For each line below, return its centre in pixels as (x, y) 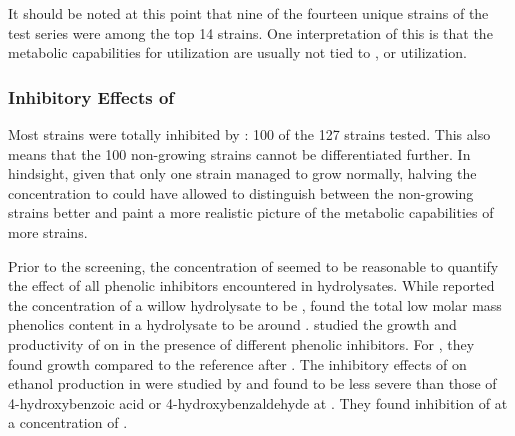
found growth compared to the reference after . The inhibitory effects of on (237, 363)
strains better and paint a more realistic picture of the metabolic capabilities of (251, 212)
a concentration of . (68, 422)
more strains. (48, 231)
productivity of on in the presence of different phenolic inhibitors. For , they (241, 343)
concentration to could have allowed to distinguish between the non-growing (241, 192)
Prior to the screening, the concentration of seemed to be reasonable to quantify (253, 265)
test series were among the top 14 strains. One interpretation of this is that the (250, 32)
